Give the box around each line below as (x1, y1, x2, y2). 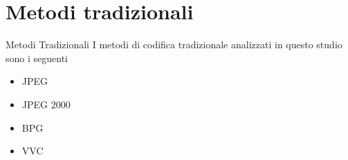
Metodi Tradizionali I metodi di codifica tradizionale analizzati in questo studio (6, 37, 342, 52)
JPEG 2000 (21, 97, 71, 111)
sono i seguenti (6, 50, 68, 65)
